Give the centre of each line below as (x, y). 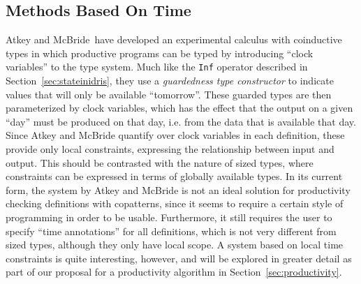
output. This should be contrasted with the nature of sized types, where (160, 162)
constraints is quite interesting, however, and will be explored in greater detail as (179, 258)
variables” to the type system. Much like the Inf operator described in (157, 67)
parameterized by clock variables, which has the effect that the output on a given (179, 108)
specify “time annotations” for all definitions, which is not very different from (171, 231)
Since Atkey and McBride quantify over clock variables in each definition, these (175, 135)
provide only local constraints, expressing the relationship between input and (170, 149)
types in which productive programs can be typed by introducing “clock (160, 53)
